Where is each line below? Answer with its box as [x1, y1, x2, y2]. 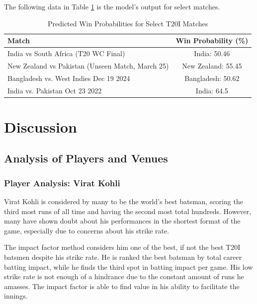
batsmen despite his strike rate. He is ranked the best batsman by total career [4, 252, 242, 262]
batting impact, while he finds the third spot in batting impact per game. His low [4, 261, 253, 272]
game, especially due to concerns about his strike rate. [4, 225, 170, 235]
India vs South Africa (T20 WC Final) [7, 48, 125, 59]
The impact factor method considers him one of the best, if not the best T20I [4, 242, 241, 252]
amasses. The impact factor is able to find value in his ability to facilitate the [4, 281, 240, 291]
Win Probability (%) [175, 35, 249, 46]
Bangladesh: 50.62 [184, 73, 240, 83]
